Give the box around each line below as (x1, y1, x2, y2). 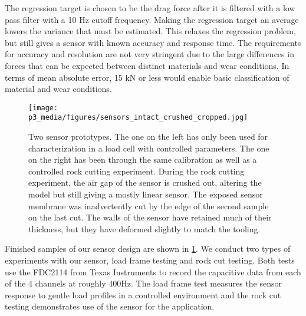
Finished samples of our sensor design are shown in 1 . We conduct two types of (5, 242, 291, 255)
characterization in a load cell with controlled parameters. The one (28, 141, 269, 154)
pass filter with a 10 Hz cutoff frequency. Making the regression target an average (5, 13, 299, 25)
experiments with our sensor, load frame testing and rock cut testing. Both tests (5, 254, 295, 266)
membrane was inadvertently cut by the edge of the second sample (28, 199, 269, 212)
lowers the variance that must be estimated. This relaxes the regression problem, (5, 25, 296, 37)
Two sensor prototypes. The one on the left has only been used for (28, 130, 268, 143)
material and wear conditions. (5, 83, 112, 95)
